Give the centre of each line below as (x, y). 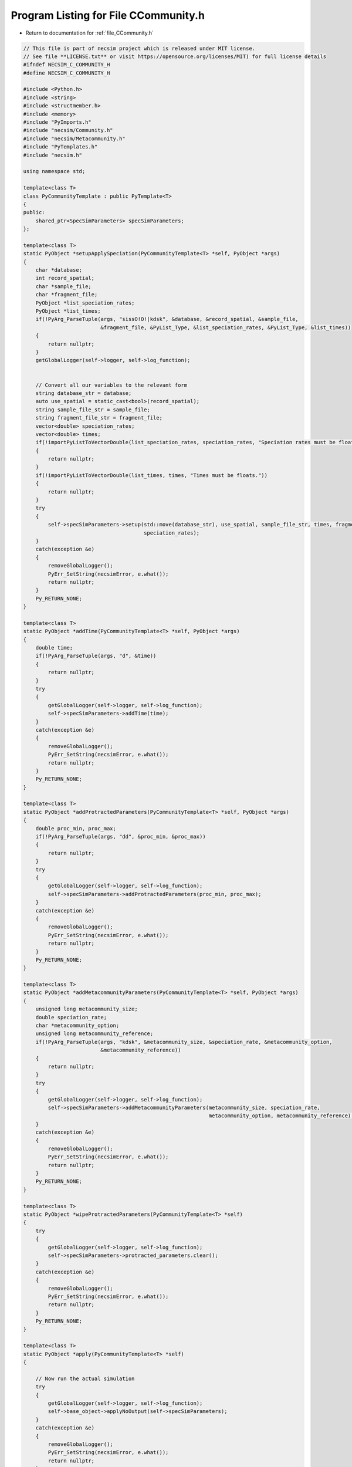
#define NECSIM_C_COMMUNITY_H (67, 73)
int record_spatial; (65, 278)
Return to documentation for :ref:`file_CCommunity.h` (89, 33)
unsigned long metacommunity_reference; (94, 1034)
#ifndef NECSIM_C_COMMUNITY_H (67, 65)
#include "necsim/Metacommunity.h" (74, 138)
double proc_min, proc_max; (76, 828)
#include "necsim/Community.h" (68, 130)
